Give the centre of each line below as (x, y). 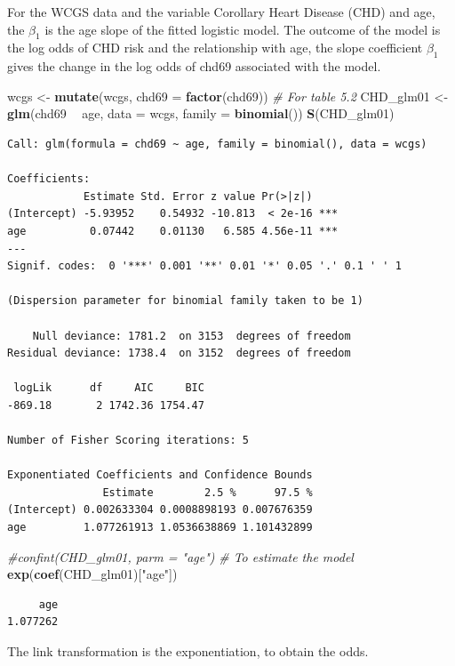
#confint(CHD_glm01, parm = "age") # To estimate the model (180, 556)
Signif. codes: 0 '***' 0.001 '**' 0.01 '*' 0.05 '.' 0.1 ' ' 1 (204, 266)
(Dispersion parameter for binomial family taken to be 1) (185, 301)
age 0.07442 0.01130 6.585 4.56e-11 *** (173, 231)
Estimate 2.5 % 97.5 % (208, 492)
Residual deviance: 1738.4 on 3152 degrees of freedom (179, 353)
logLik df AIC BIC (109, 388)
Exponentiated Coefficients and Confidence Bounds (160, 475)
